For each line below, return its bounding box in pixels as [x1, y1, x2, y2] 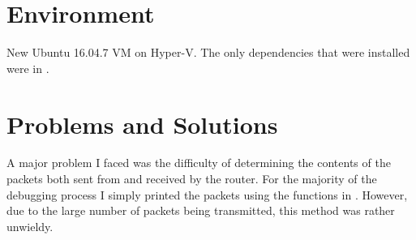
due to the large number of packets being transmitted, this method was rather [6, 202, 395, 219]
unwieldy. [6, 217, 54, 234]
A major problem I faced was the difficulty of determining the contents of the [6, 154, 391, 171]
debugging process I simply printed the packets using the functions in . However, [6, 186, 408, 203]
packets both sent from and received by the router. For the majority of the [6, 170, 377, 187]
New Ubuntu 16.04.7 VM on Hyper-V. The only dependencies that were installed [6, 44, 410, 61]
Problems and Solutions [6, 107, 278, 140]
